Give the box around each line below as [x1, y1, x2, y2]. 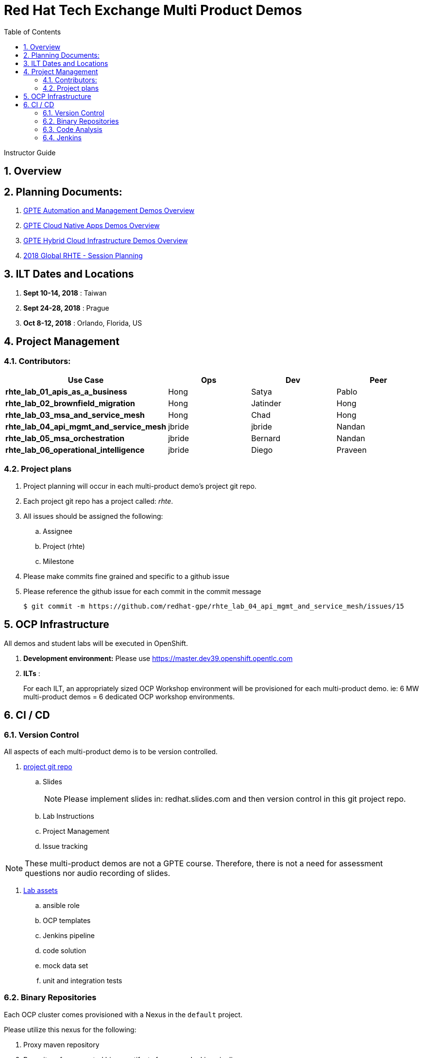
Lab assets [23, 886, 58, 894]
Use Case [68, 375, 104, 385]
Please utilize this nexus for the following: [4, 1025, 136, 1034]
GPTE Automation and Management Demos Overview [23, 206, 195, 215]
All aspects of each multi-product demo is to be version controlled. [4, 747, 218, 756]
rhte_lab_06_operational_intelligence [5, 445, 145, 455]
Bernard [251, 433, 281, 444]
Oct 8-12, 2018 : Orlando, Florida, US [23, 318, 142, 327]
